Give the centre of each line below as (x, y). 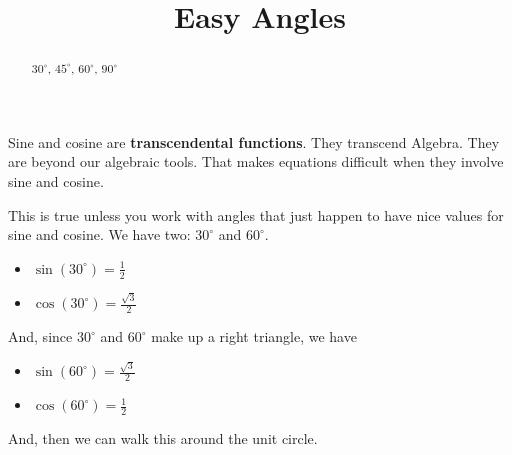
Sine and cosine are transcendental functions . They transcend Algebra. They (254, 141)
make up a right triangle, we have (254, 336)
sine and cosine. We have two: (99, 234)
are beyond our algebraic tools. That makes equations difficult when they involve (256, 161)
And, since (40, 336)
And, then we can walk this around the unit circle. (163, 438)
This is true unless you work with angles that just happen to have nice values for (256, 214)
